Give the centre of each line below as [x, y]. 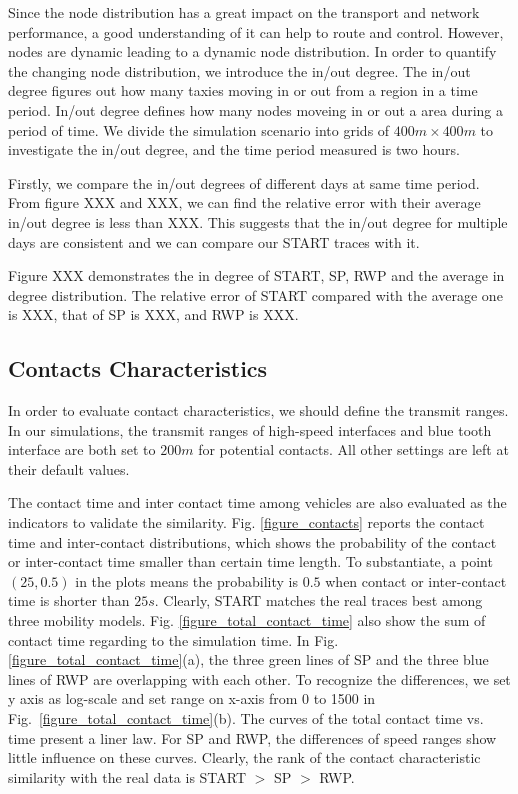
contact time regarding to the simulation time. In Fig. [173, 639]
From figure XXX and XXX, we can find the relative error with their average [244, 202]
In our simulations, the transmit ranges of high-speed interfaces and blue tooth [250, 429]
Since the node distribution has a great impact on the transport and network [244, 12]
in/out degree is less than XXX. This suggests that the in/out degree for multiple [258, 221]
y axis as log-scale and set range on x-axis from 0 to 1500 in [192, 698]
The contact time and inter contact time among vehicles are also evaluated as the [257, 502]
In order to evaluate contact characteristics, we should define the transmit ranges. [258, 410]
